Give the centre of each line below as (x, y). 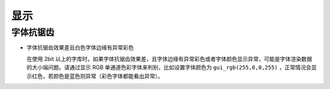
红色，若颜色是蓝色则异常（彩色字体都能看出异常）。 (97, 76)
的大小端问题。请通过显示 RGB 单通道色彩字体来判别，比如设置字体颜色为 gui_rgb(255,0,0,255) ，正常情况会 (169, 68)
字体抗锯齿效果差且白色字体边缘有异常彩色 (80, 48)
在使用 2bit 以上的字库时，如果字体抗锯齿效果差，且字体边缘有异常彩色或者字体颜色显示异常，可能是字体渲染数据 (169, 59)
